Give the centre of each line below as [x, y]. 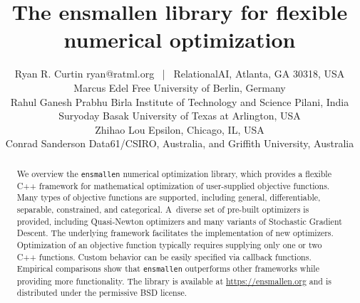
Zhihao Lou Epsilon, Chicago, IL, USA [180, 129]
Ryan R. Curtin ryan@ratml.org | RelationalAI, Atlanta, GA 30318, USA [180, 74]
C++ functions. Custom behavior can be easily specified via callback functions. [164, 256]
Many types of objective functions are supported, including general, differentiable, [169, 197]
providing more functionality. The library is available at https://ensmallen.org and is [174, 281]
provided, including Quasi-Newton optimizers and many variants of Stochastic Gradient [179, 221]
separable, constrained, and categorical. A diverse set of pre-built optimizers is [163, 209]
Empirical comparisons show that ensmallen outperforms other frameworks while [168, 269]
